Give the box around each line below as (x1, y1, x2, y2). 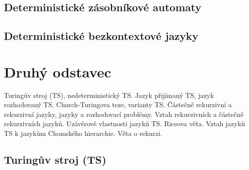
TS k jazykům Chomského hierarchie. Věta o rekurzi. (4, 128, 162, 138)
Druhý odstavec (4, 61, 111, 81)
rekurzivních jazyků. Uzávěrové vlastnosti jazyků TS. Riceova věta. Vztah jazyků (4, 118, 245, 129)
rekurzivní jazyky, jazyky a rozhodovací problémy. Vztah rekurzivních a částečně (4, 109, 244, 119)
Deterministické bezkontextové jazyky (4, 28, 198, 43)
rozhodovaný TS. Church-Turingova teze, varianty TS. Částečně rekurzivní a (4, 99, 232, 110)
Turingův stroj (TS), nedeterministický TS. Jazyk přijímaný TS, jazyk (4, 90, 214, 100)
